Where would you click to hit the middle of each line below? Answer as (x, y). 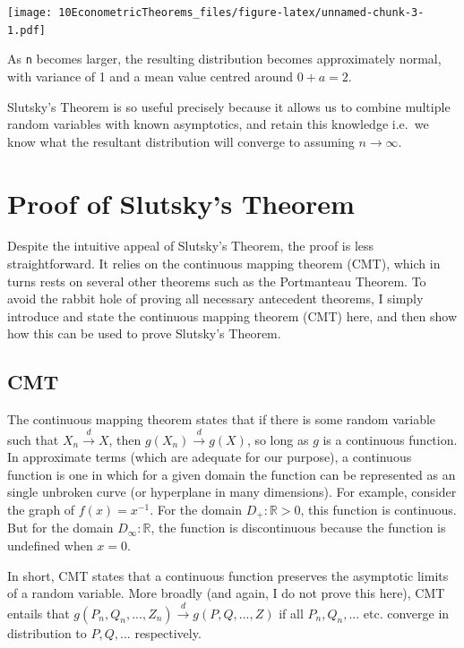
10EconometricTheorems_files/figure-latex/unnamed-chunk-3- (241, 13)
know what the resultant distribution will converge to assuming (181, 141)
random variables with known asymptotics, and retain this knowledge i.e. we (218, 124)
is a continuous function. (390, 439)
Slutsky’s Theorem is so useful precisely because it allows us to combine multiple (229, 106)
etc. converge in (406, 613)
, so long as (278, 439)
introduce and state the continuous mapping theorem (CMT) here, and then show (232, 315)
